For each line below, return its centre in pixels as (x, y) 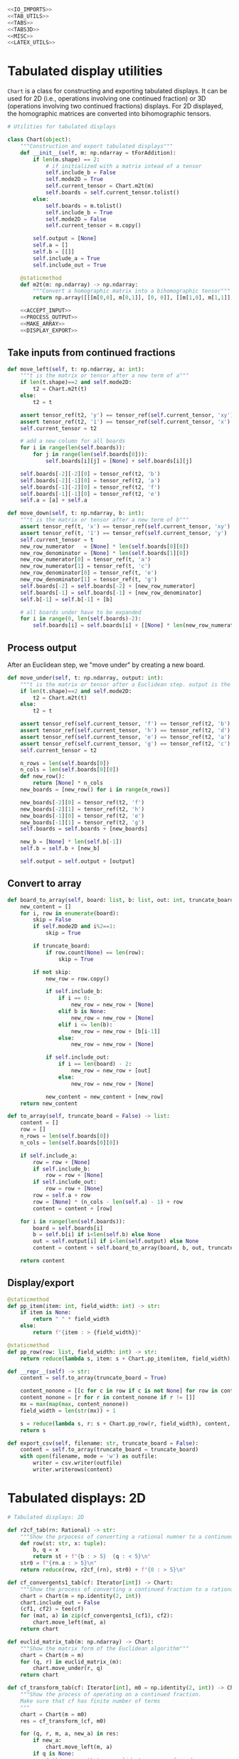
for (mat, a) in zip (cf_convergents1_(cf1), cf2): (97, 1616)
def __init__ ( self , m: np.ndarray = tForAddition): (98, 152)
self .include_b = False (80, 173)
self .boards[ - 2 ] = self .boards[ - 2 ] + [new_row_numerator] (108, 586)
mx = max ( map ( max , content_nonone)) (75, 1404)
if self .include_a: (49, 1156)
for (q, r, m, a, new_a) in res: (70, 1734)
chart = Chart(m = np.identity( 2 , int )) (81, 1596)
